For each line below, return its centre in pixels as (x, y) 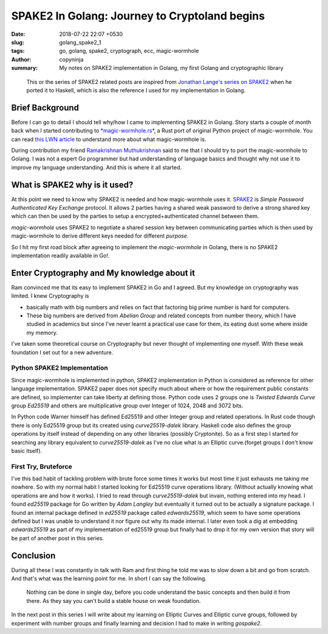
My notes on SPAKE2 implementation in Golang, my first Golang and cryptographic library (171, 68)
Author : (21, 59)
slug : (18, 42)
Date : (18, 34)
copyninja (71, 59)
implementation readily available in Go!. (60, 256)
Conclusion (33, 555)
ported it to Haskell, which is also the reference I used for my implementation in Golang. (136, 90)
